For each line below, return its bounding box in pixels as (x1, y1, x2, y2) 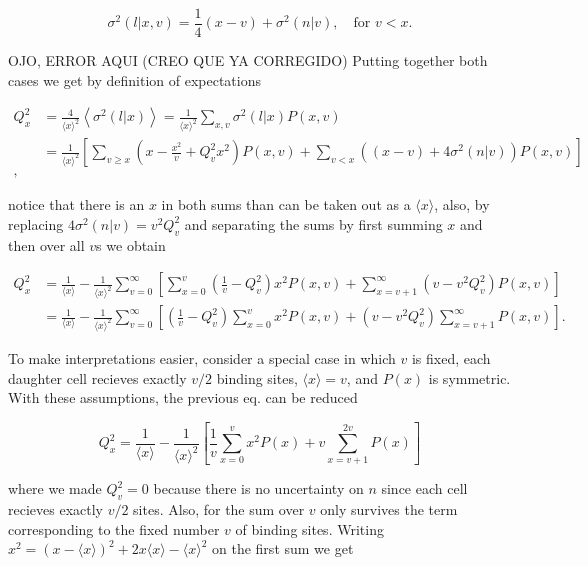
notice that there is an (8, 194, 145, 215)
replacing (8, 213, 64, 234)
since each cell (381, 478, 468, 499)
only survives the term (320, 499, 458, 520)
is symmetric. (428, 367, 511, 388)
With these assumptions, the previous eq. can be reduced (8, 387, 358, 408)
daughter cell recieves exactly (8, 367, 187, 388)
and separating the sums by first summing (184, 213, 443, 234)
